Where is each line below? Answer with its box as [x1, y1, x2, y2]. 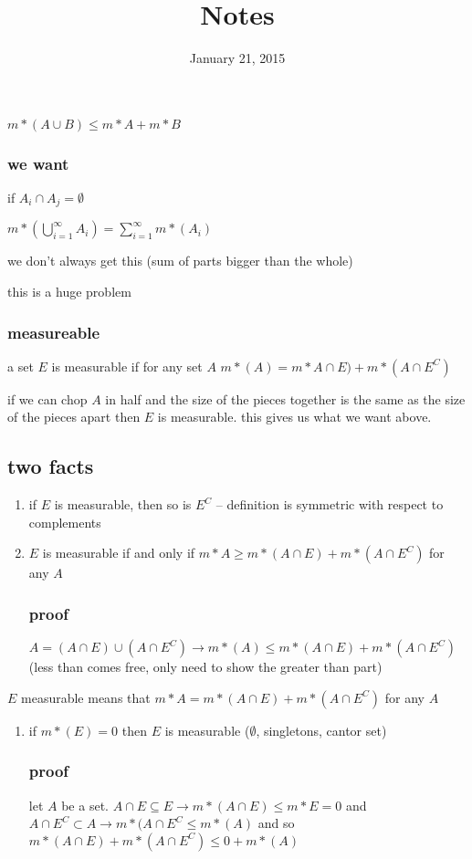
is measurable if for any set [51, 356, 203, 375]
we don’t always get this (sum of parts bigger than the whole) [7, 251, 353, 270]
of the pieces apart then [7, 407, 141, 426]
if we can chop [7, 389, 88, 408]
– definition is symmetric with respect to [215, 495, 444, 514]
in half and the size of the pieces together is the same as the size [105, 389, 466, 408]
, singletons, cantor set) [256, 720, 387, 739]
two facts [7, 452, 94, 480]
